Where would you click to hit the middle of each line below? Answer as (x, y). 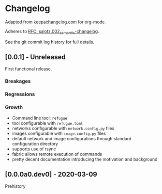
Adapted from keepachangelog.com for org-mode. (56, 22)
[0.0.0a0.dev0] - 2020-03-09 (51, 174)
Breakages (18, 81)
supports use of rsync (34, 149)
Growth (14, 107)
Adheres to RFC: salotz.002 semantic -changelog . (52, 32)
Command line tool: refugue (40, 118)
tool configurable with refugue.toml (47, 123)
